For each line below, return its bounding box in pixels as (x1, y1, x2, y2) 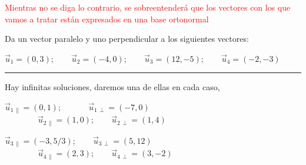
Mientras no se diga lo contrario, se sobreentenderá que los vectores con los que (5, 1, 291, 13)
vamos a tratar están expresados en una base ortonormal (5, 12, 209, 25)
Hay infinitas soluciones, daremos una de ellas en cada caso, (5, 81, 220, 93)
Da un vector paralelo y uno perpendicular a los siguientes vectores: (5, 32, 249, 45)
